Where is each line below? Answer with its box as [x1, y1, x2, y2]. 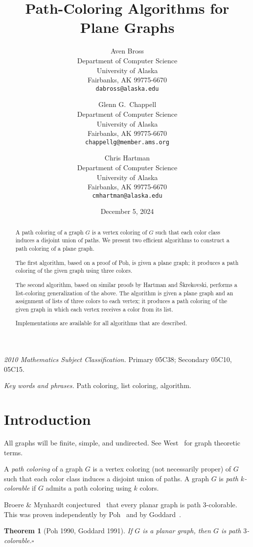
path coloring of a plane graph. [15, 244, 94, 253]
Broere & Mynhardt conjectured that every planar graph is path [4, 499, 201, 509]
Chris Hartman [104, 153, 150, 163]
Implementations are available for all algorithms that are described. [15, 319, 187, 327]
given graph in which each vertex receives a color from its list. [15, 305, 173, 313]
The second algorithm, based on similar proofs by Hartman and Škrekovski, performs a [15, 280, 237, 288]
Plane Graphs [80, 17, 175, 37]
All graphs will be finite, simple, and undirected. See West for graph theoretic [4, 437, 241, 447]
